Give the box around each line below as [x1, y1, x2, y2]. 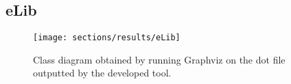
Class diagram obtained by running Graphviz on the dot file [33, 52, 286, 66]
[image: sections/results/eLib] [33, 33, 181, 43]
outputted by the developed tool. [33, 66, 172, 80]
